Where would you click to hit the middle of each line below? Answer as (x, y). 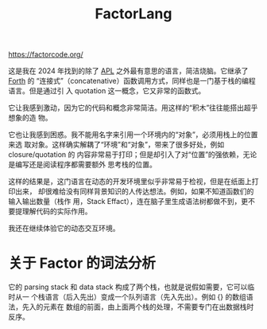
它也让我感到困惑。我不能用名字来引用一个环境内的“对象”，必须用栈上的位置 (133, 135)
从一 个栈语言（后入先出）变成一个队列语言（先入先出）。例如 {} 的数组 (130, 297)
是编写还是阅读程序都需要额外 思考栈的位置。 (82, 165)
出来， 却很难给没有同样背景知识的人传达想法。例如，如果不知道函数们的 (134, 191)
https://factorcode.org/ (46, 55)
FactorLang (133, 14)
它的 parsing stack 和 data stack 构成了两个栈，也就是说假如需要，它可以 (128, 287)
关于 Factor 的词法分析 (82, 263)
